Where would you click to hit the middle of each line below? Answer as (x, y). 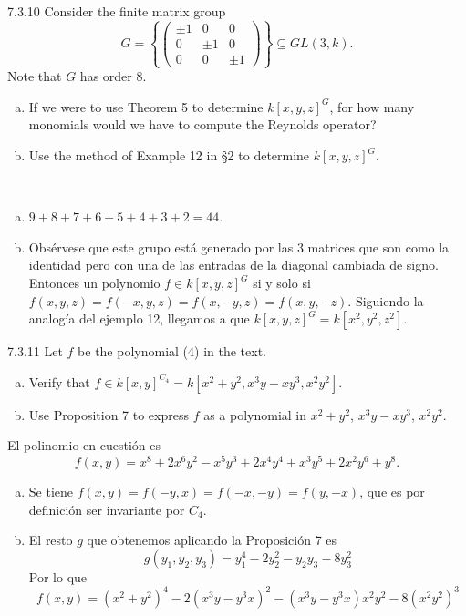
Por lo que (58, 576)
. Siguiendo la (386, 300)
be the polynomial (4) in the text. (172, 351)
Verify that (59, 381)
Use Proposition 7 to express (109, 414)
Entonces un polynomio (94, 282)
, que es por (392, 492)
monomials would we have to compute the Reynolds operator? (202, 124)
